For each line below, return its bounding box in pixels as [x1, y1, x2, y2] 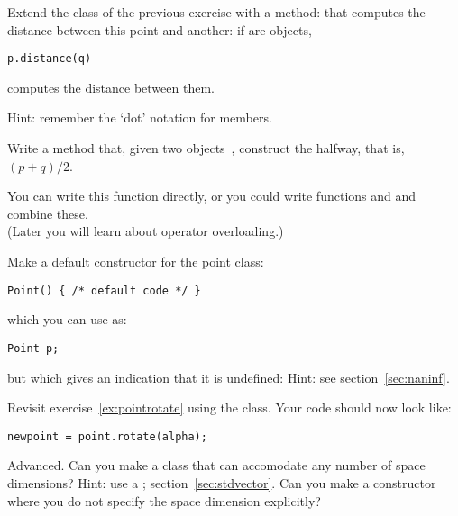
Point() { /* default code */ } [7, 284, 201, 297]
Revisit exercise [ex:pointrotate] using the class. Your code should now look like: [7, 398, 452, 417]
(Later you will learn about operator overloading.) [7, 222, 284, 240]
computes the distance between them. [7, 77, 215, 96]
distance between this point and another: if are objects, [7, 20, 312, 39]
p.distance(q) [7, 52, 92, 66]
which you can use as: [7, 310, 127, 329]
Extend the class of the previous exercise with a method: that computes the [7, 3, 426, 21]
